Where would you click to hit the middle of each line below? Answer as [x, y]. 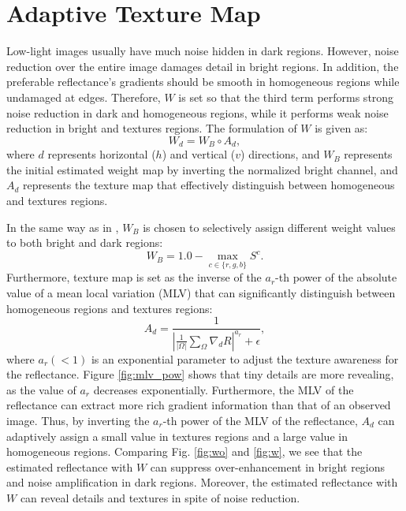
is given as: [341, 128]
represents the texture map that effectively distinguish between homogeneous [209, 185]
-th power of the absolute [336, 277]
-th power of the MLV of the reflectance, [260, 420]
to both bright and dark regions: [85, 242]
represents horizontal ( [102, 154]
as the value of [41, 389]
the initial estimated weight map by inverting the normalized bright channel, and [202, 169]
